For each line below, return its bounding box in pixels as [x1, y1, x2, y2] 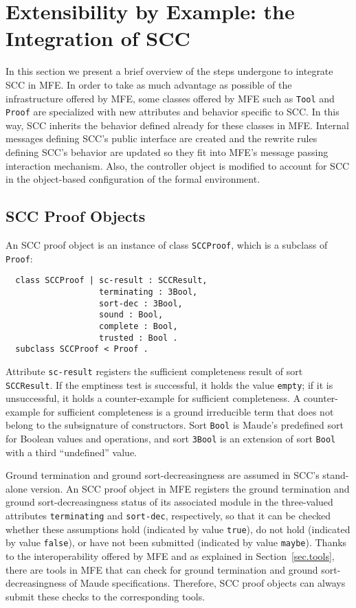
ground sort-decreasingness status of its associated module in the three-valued [5, 495, 333, 509]
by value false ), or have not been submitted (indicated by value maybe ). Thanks [5, 535, 347, 550]
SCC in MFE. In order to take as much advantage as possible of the [5, 77, 292, 91]
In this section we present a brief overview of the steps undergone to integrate [5, 64, 333, 78]
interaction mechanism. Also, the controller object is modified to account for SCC [5, 158, 350, 172]
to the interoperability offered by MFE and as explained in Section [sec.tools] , [5, 549, 335, 563]
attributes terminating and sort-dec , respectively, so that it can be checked [5, 508, 331, 523]
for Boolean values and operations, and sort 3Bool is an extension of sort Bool [5, 431, 336, 446]
